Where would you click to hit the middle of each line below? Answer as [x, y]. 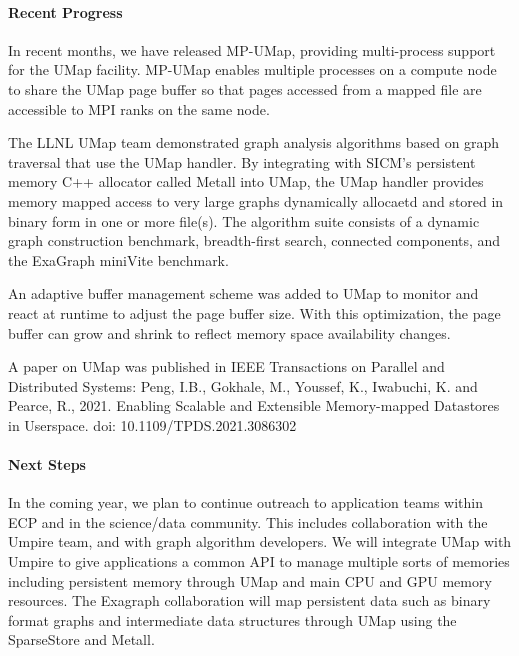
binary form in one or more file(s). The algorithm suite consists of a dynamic [244, 220]
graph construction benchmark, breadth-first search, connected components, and [254, 240]
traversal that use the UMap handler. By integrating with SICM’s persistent [242, 161]
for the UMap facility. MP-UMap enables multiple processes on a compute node [252, 69]
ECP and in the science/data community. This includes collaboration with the [248, 521]
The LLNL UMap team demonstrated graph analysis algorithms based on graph [254, 142]
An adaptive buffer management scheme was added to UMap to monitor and [243, 293]
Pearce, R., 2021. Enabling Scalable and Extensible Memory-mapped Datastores [254, 405]
